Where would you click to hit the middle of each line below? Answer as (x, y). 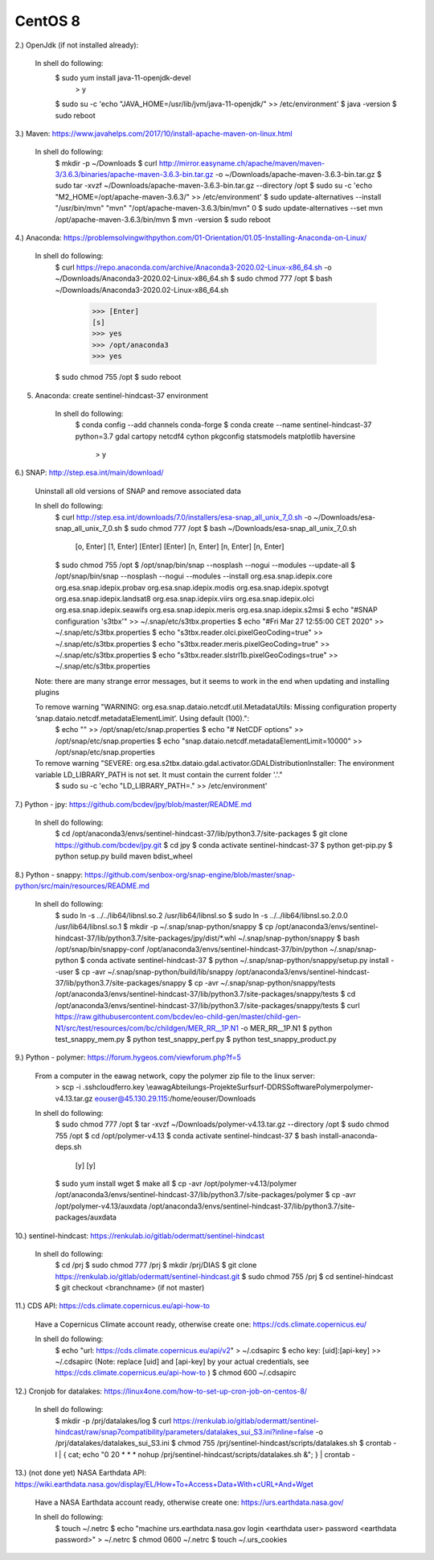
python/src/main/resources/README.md (82, 886)
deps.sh (68, 1147)
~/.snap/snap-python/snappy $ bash (299, 938)
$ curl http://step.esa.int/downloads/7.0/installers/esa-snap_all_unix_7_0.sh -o (184, 517)
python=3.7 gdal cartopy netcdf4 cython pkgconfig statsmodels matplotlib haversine (215, 436)
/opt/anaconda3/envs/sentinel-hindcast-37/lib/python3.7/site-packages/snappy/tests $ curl (208, 1005)
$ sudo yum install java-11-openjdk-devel (123, 78)
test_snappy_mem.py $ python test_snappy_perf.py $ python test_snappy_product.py (196, 1039)
